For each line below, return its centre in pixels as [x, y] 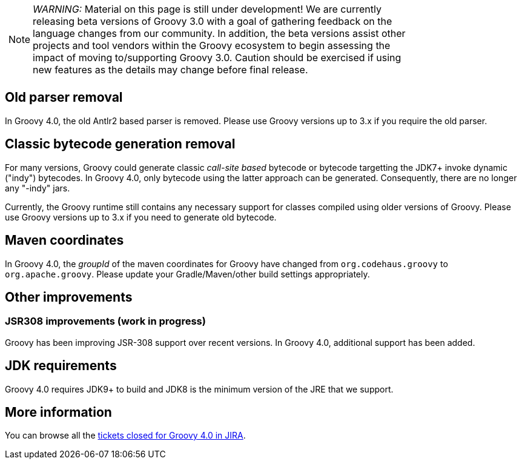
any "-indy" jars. [38, 188]
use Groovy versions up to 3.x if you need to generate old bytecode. [141, 217]
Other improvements [69, 297]
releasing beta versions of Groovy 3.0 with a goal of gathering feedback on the [213, 21]
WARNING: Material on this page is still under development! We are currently [207, 9]
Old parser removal [64, 98]
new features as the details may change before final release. [170, 70]
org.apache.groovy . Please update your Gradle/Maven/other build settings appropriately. [187, 274]
